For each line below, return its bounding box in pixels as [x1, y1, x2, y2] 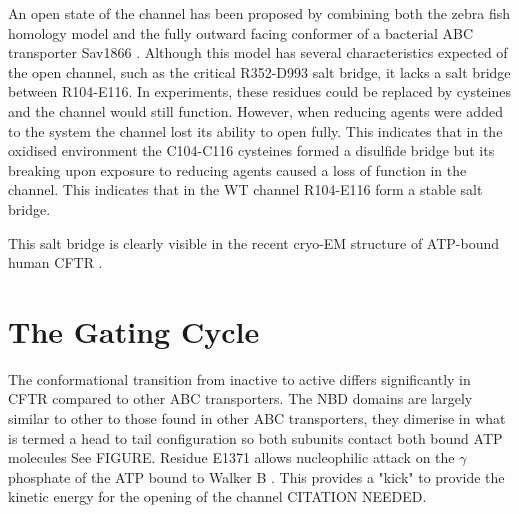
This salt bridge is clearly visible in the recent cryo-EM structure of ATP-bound [8, 232, 500, 253]
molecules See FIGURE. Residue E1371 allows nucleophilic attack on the [8, 447, 455, 468]
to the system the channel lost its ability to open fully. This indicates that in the [8, 120, 503, 141]
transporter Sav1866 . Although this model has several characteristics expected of [8, 42, 508, 63]
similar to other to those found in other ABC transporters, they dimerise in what [8, 408, 506, 429]
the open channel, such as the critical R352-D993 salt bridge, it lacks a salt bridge [8, 61, 511, 82]
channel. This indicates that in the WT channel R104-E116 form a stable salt [8, 179, 483, 200]
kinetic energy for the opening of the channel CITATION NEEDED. [8, 486, 427, 507]
